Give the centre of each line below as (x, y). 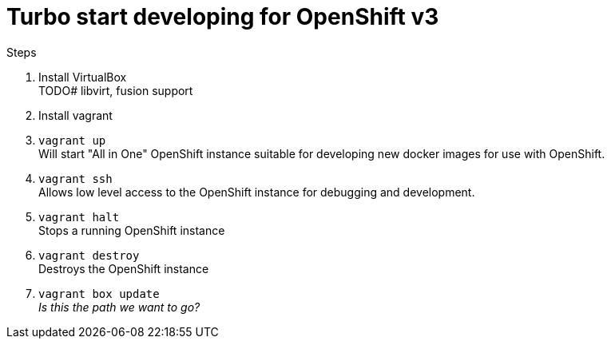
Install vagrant (75, 115)
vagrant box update (99, 293)
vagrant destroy (89, 255)
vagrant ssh (75, 178)
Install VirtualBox (83, 77)
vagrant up (72, 140)
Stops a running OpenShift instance (132, 230)
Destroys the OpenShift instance (124, 268)
